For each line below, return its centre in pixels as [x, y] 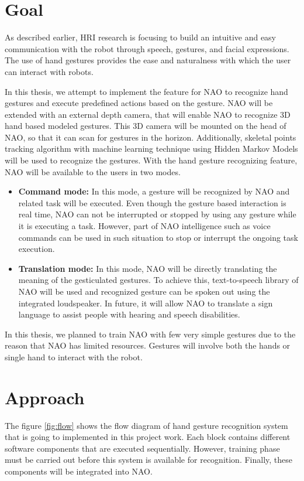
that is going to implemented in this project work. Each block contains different [148, 437]
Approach [45, 397]
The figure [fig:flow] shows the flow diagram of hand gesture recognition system [146, 425]
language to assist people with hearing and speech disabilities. [129, 314]
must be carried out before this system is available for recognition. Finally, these [149, 460]
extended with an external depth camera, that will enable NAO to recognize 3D [148, 114]
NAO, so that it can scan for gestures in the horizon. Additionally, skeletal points [151, 137]
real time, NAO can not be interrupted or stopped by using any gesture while [157, 214]
